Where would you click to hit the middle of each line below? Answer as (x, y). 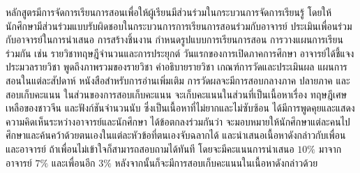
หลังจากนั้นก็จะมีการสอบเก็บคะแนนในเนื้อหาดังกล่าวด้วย (216, 162)
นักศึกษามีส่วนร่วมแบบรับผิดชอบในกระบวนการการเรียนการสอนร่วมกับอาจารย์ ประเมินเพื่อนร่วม (179, 25)
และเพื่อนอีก (73, 162)
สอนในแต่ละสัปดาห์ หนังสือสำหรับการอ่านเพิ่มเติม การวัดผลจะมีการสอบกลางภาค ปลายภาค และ (178, 80)
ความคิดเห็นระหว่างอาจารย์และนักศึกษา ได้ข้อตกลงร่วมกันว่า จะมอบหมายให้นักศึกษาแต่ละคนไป (178, 121)
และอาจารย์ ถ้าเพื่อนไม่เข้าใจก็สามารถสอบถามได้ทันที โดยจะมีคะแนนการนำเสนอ (150, 148)
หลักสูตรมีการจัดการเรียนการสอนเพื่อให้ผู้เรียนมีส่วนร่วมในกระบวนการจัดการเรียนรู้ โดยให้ (169, 12)
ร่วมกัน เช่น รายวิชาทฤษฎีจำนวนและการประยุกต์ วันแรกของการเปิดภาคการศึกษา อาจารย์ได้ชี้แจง (180, 53)
